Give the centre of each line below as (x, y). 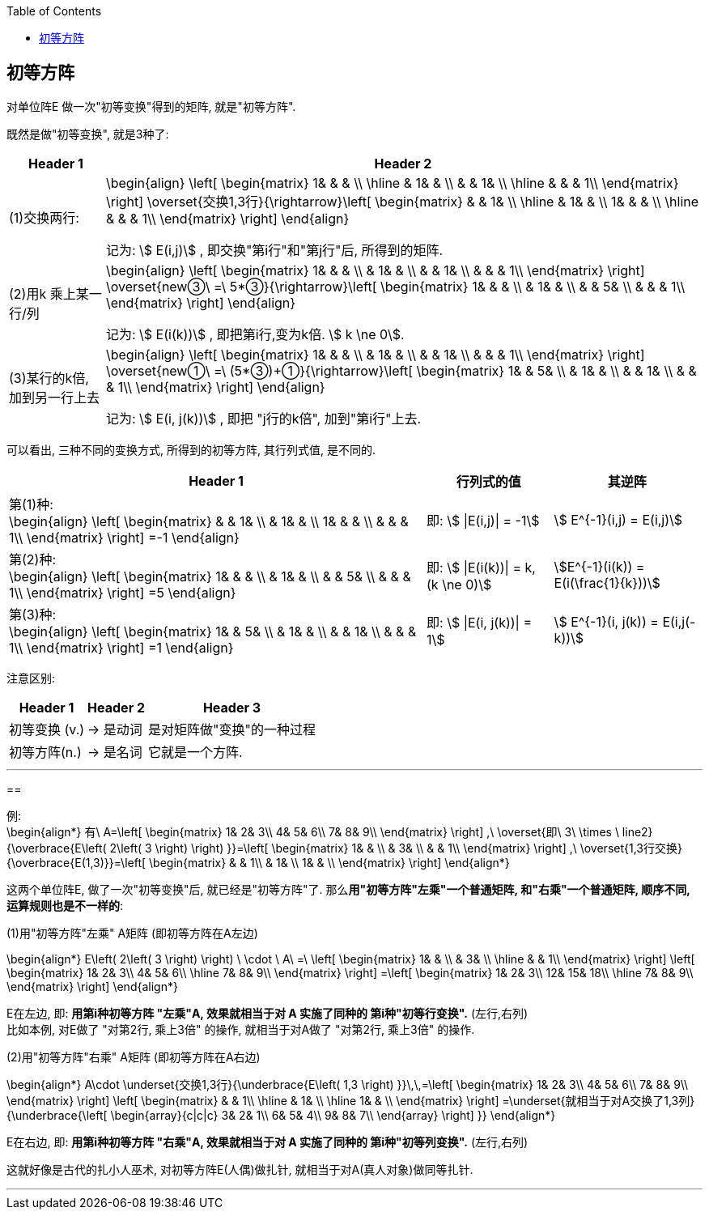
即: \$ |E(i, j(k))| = (480, 622)
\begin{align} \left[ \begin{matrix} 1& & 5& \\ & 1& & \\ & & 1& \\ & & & (213, 631)
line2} (637, 831)
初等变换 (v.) (47, 729)
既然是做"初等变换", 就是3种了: (88, 134)
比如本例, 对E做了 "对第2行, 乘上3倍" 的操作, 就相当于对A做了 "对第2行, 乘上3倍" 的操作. (241, 1029)
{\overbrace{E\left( (57, 848)
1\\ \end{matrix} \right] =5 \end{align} (123, 592)
